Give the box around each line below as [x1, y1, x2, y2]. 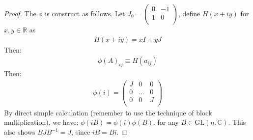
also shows [4, 127, 35, 137]
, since [71, 127, 90, 137]
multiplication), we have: [4, 117, 79, 127]
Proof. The [4, 8, 36, 18]
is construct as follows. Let [45, 8, 125, 18]
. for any [153, 117, 179, 127]
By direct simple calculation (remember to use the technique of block [4, 107, 212, 117]
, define [178, 8, 200, 18]
